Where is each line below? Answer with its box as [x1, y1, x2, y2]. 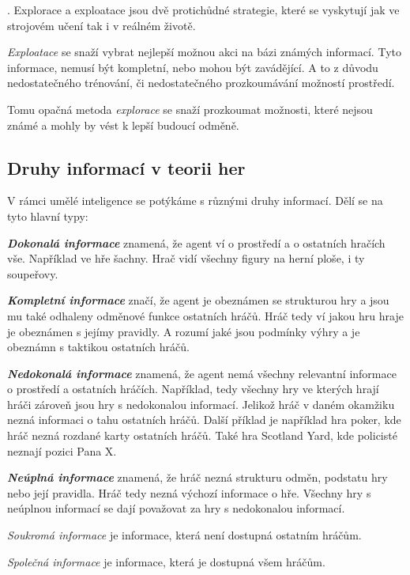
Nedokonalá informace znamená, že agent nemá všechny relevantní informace [7, 365, 397, 381]
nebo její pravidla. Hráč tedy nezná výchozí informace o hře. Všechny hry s [7, 484, 371, 501]
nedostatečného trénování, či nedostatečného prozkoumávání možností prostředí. [7, 74, 395, 91]
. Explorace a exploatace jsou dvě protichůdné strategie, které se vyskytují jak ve [7, 2, 400, 17]
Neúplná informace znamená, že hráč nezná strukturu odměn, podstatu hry [7, 469, 388, 486]
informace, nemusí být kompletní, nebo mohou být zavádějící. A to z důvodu [7, 59, 378, 75]
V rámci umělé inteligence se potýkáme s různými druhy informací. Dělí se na [7, 192, 383, 209]
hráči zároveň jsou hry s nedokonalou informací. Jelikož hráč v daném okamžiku [7, 395, 395, 412]
